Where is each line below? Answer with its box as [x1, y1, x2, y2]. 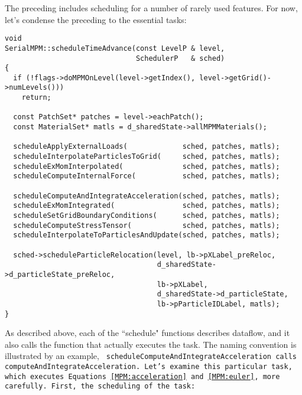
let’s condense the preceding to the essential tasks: [5, 13, 187, 25]
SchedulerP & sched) [135, 54, 225, 63]
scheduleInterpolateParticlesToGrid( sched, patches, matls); [13, 152, 280, 161]
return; [21, 93, 51, 102]
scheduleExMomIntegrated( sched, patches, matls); [13, 201, 280, 210]
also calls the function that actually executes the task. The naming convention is [5, 338, 297, 350]
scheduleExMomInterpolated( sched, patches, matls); [13, 162, 280, 171]
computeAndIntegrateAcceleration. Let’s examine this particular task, [5, 363, 293, 371]
